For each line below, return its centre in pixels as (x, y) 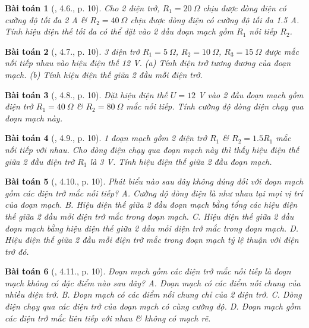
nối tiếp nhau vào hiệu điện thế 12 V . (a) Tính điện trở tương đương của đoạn (148, 63)
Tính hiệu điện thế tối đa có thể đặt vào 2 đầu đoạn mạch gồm (119, 31)
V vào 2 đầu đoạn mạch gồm (251, 94)
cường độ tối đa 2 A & (46, 19)
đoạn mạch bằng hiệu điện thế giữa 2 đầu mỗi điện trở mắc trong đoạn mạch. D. (152, 228)
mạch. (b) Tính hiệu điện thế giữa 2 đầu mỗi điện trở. (104, 74)
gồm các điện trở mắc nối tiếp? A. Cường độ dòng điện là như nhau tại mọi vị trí (154, 193)
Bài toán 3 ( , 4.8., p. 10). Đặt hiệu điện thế (86, 94)
